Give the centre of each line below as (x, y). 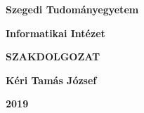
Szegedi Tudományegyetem (72, 9)
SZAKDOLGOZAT (53, 56)
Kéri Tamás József (51, 80)
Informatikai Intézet (55, 33)
